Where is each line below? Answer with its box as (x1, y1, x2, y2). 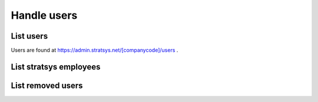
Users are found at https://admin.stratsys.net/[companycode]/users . (11, 47, 178, 54)
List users (11, 31, 48, 41)
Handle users (11, 9, 78, 22)
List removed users (11, 80, 83, 90)
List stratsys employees (11, 62, 101, 72)
